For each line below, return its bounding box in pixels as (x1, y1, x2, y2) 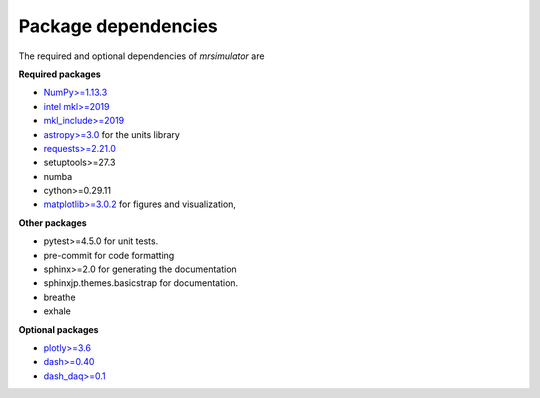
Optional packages (18, 323, 99, 335)
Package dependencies (18, 15, 219, 37)
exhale (43, 305, 72, 317)
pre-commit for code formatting (43, 249, 175, 261)
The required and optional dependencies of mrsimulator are (18, 50, 265, 62)
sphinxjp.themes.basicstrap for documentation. (43, 277, 239, 289)
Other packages (18, 216, 87, 229)
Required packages (18, 68, 102, 80)
